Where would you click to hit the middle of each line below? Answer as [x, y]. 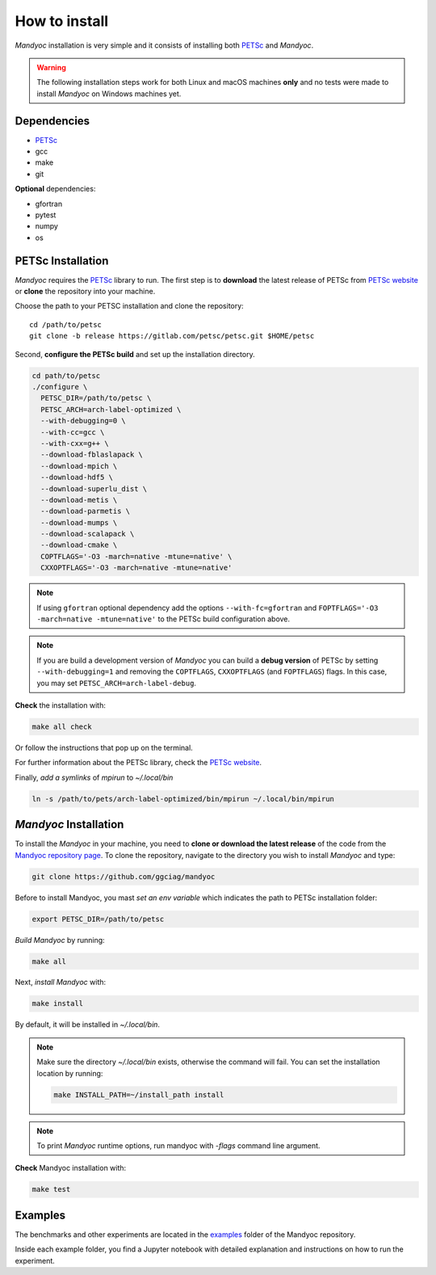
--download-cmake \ [79, 545]
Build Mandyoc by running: [60, 940]
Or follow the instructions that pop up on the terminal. [104, 747]
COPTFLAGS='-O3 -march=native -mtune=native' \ [136, 556]
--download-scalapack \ [88, 534]
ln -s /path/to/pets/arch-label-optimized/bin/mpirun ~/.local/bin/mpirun [183, 799]
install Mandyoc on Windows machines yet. [109, 94]
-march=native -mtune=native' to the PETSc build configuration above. [163, 619]
